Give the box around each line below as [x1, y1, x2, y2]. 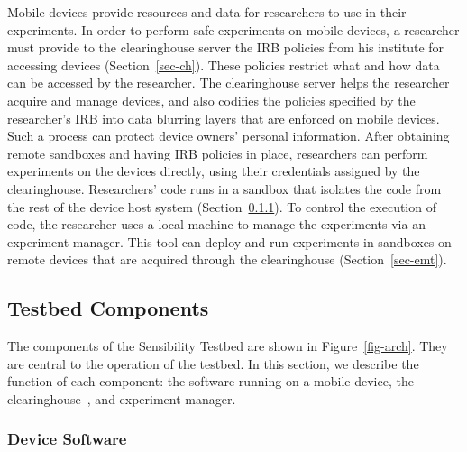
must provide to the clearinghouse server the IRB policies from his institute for [7, 38, 444, 57]
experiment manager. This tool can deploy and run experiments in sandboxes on [7, 232, 452, 251]
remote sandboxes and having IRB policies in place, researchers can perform [7, 143, 428, 162]
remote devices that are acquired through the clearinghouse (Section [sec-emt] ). [7, 250, 447, 269]
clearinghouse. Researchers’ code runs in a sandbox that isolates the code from [7, 179, 442, 198]
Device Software [7, 428, 127, 450]
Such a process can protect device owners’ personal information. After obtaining [7, 126, 450, 145]
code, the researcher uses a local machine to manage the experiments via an [7, 215, 426, 234]
